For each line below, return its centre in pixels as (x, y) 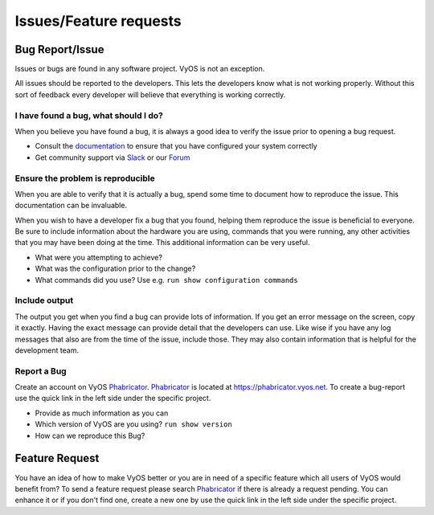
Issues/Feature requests (98, 21)
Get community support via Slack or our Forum (113, 157)
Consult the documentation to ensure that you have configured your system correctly (176, 146)
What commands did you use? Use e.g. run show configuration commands (166, 280)
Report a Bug (41, 371)
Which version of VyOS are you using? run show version (133, 424)
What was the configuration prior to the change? (115, 268)
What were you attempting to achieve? (98, 257)
